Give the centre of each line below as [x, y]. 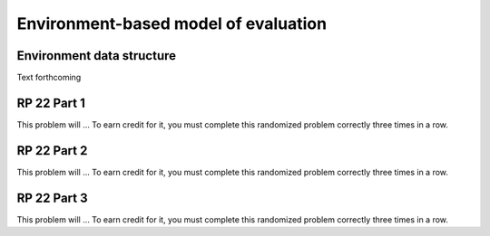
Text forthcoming [49, 78]
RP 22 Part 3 [52, 198]
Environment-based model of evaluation [171, 24]
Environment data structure [97, 56]
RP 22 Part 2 [52, 151]
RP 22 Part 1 [51, 103]
